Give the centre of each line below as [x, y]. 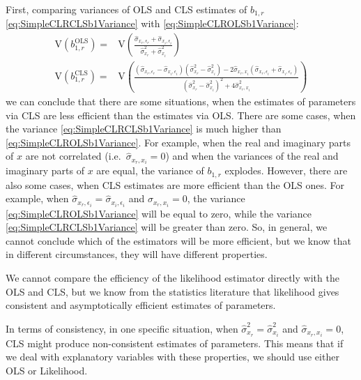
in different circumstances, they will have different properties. [137, 254]
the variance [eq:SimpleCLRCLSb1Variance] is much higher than [144, 129]
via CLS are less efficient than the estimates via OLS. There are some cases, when [181, 115]
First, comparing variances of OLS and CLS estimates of [126, 9]
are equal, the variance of [150, 170]
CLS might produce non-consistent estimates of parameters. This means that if [175, 343]
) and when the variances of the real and [252, 156]
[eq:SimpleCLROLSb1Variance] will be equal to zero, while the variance [159, 213]
